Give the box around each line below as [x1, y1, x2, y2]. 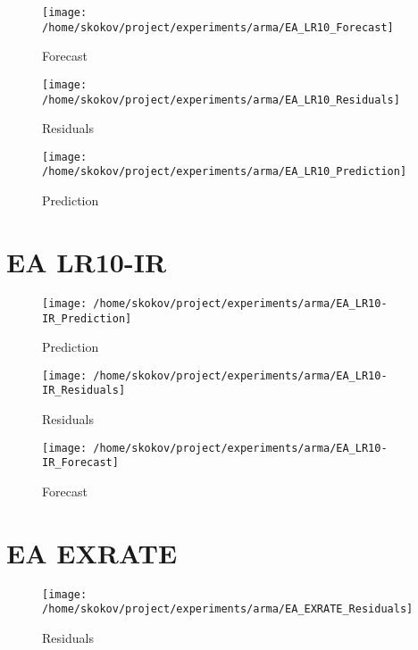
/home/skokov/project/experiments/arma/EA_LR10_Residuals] [42, 93, 400, 106]
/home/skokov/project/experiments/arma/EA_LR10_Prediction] [42, 165, 407, 179]
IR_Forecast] [42, 456, 119, 470]
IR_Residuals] [42, 384, 126, 397]
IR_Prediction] [42, 312, 132, 325]
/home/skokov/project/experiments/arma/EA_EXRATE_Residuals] [42, 603, 414, 616]
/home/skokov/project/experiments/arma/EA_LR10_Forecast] [42, 21, 394, 34]
